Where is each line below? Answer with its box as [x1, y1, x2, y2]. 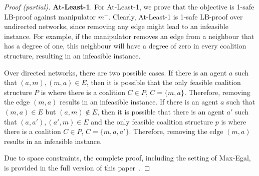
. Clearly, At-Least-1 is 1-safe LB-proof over [108, 11, 243, 21]
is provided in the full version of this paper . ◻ [4, 162, 150, 172]
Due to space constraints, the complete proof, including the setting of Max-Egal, [4, 152, 251, 163]
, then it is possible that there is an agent [97, 106, 224, 116]
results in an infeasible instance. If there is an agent [60, 96, 218, 107]
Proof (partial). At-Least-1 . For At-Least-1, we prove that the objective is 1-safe [4, 1, 254, 11]
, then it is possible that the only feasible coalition [86, 77, 241, 87]
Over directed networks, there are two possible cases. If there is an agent [4, 67, 227, 77]
